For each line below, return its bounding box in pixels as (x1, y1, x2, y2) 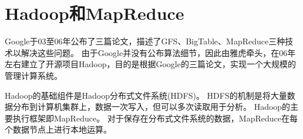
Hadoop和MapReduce (5, 1, 184, 25)
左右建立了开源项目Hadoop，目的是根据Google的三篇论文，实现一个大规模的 (5, 58, 296, 70)
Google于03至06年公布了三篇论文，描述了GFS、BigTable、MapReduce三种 (5, 35, 285, 47)
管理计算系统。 (5, 69, 62, 81)
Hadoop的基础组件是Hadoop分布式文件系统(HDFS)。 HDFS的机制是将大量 (5, 89, 287, 101)
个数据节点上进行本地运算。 (5, 123, 112, 135)
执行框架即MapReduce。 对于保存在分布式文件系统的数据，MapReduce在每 (12, 112, 298, 124)
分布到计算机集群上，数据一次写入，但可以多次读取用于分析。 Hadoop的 (12, 100, 291, 113)
